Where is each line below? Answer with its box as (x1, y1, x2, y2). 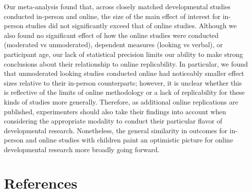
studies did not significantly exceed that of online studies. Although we (25, 20, 237, 31)
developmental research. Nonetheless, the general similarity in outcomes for (4, 125, 228, 135)
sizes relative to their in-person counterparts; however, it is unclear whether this (4, 77, 242, 88)
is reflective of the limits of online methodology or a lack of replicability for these (4, 87, 245, 97)
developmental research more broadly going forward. (4, 144, 160, 154)
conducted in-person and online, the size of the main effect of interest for (4, 11, 220, 21)
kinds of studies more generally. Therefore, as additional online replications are (4, 96, 238, 106)
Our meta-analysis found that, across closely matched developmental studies (4, 1, 231, 11)
